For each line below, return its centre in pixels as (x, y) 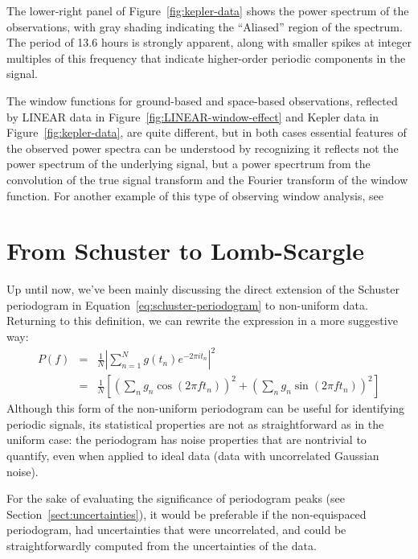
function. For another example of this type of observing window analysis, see (195, 195)
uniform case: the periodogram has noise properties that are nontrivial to (186, 440)
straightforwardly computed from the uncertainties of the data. (162, 545)
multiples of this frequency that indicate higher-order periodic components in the (206, 58)
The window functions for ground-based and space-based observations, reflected (202, 100)
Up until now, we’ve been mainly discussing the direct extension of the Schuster (203, 289)
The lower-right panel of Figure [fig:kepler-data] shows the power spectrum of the (208, 10)
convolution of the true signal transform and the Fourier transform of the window (207, 179)
